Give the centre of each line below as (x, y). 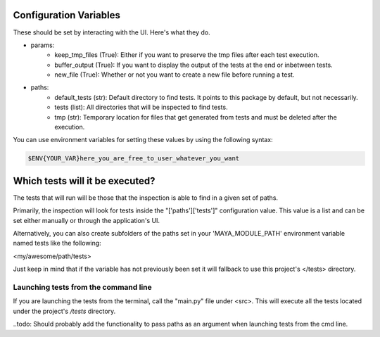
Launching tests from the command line (83, 287)
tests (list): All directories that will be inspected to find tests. (141, 107)
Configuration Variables (67, 15)
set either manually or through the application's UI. (87, 220)
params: (43, 45)
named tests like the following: (57, 243)
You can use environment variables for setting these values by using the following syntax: (143, 140)
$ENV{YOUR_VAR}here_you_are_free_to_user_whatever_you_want (134, 159)
